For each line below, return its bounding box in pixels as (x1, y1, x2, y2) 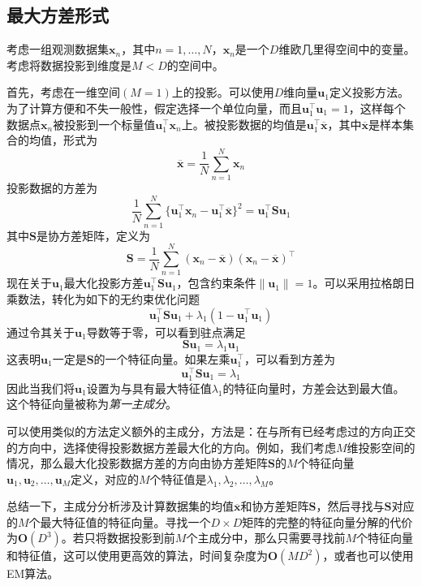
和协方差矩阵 (240, 498, 309, 515)
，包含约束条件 (176, 274, 256, 291)
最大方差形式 (6, 2, 109, 28)
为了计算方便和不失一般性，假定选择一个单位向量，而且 (6, 99, 302, 116)
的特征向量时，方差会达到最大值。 (222, 379, 405, 396)
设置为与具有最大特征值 (86, 379, 212, 396)
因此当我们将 (6, 379, 75, 396)
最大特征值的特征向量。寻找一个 (40, 513, 211, 530)
